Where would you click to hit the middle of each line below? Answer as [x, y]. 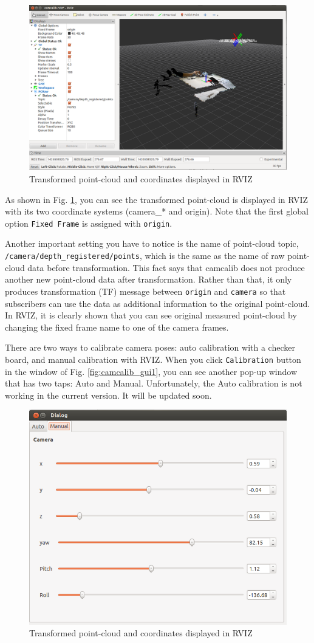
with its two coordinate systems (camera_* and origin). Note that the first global [157, 211]
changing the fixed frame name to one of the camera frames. [117, 327]
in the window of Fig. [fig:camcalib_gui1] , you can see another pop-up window [151, 371]
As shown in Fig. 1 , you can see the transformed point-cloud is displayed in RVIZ [157, 199]
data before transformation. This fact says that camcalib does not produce [166, 267]
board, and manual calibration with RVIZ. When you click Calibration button [153, 359]
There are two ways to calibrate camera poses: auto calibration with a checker [150, 347]
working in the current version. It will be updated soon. [108, 395]
